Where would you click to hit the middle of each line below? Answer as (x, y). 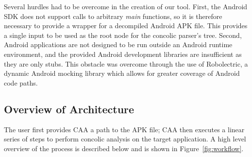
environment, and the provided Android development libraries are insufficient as (123, 54)
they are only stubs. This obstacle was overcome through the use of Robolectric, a (126, 63)
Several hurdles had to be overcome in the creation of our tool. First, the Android (126, 6)
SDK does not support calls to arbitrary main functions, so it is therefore (113, 16)
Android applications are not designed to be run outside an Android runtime (118, 44)
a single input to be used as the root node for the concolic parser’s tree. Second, (123, 35)
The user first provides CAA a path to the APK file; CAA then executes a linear (124, 129)
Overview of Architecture (69, 109)
